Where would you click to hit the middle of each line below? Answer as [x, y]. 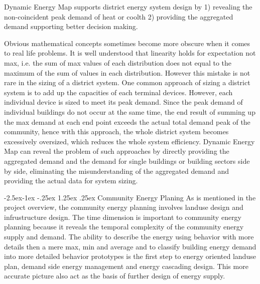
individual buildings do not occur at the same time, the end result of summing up [130, 111]
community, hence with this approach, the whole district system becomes [116, 131]
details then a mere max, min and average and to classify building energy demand [130, 246]
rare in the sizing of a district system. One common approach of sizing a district [127, 82]
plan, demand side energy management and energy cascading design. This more [126, 266]
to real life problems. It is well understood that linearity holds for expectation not [130, 53]
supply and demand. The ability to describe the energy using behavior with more [129, 237]
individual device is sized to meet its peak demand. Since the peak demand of [123, 102]
